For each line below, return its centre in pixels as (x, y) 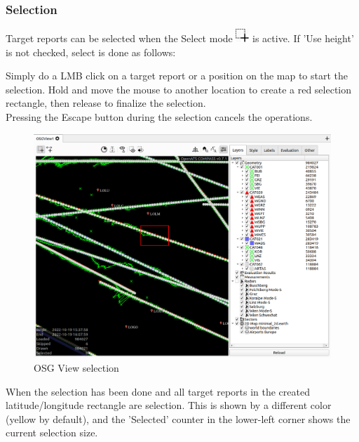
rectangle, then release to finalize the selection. (106, 103)
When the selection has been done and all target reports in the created (158, 391)
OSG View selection (76, 367)
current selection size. (52, 433)
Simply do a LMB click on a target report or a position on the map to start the (177, 76)
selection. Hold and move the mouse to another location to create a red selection (179, 89)
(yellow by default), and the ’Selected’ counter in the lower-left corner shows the (178, 418)
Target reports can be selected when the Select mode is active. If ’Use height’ (180, 38)
